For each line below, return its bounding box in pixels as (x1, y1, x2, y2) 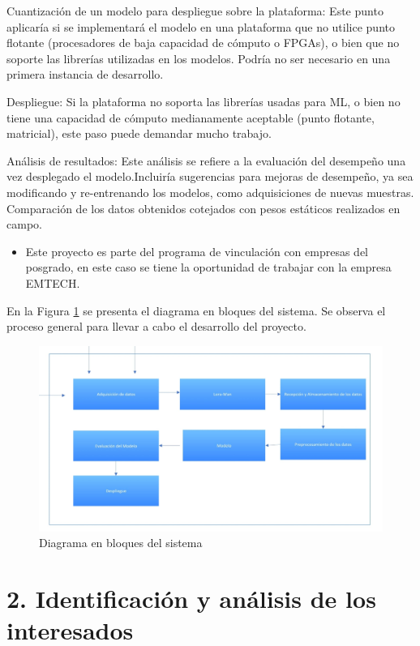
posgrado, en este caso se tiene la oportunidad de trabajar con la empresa (25, 259, 392, 276)
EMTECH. (25, 274, 80, 291)
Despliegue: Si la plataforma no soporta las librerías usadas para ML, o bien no (6, 92, 401, 109)
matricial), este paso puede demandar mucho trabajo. (6, 125, 272, 142)
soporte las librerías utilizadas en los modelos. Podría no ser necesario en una (6, 49, 391, 66)
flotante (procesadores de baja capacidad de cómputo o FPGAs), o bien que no (6, 34, 400, 51)
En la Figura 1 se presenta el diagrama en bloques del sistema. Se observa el (6, 302, 386, 319)
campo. (6, 216, 42, 233)
